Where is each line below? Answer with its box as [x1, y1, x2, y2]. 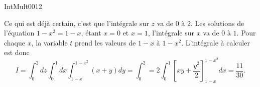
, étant [81, 27, 101, 38]
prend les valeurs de [75, 37, 136, 47]
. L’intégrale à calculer [181, 37, 250, 47]
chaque [4, 37, 25, 47]
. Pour [236, 27, 256, 38]
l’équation [4, 27, 35, 38]
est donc [4, 47, 30, 57]
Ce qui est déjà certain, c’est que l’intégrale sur [4, 17, 149, 28]
